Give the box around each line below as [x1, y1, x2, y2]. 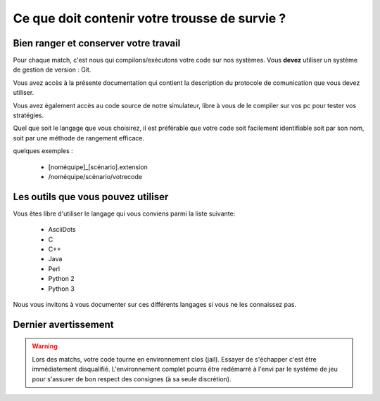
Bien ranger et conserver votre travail [13, 37, 181, 49]
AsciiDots [48, 225, 77, 234]
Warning [32, 342, 58, 350]
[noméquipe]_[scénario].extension [48, 162, 148, 171]
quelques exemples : [13, 147, 73, 155]
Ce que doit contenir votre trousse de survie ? [13, 11, 286, 26]
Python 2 [48, 275, 75, 283]
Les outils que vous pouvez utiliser [13, 190, 169, 203]
